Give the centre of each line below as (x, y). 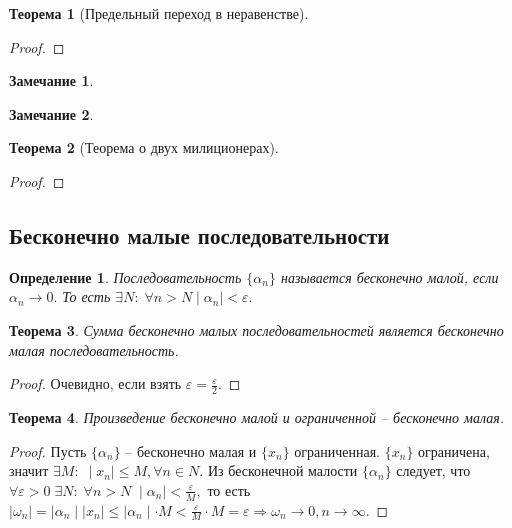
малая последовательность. (94, 349)
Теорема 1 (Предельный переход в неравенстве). (159, 13)
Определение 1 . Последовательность (125, 276)
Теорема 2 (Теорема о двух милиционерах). (144, 147)
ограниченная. (337, 450)
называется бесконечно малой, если (389, 276)
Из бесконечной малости (282, 470)
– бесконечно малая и (191, 450)
